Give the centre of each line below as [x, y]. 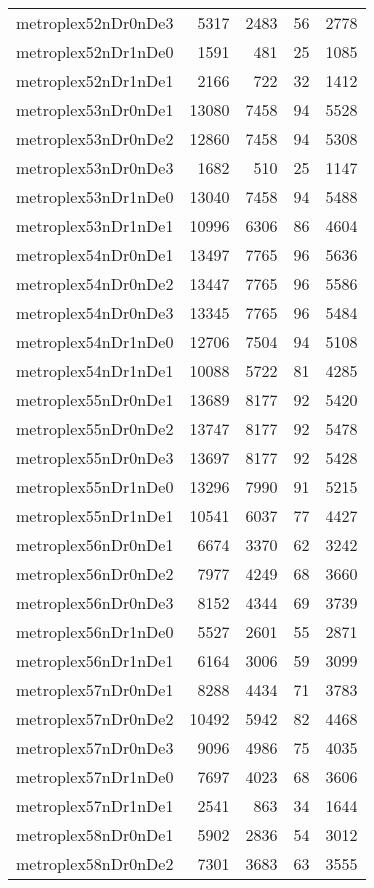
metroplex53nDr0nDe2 [95, 138]
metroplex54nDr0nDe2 [95, 283]
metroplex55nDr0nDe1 [95, 399]
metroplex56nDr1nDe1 [95, 660]
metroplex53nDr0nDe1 [95, 109]
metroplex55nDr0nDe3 [95, 457]
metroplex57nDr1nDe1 [95, 805]
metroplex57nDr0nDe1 [95, 689]
